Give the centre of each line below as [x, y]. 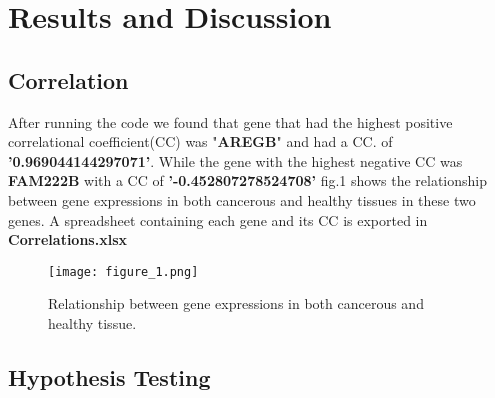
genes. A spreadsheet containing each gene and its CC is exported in [218, 219]
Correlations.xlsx [67, 239]
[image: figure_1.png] [123, 271]
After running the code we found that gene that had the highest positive [230, 121]
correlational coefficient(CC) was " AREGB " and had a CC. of [200, 141]
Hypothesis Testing [109, 376]
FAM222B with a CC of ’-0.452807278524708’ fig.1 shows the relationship [248, 180]
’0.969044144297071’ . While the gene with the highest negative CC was [235, 160]
